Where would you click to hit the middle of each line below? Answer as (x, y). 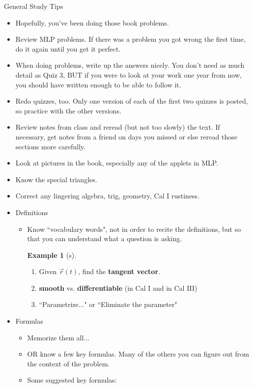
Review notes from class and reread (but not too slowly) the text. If (118, 127)
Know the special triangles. (56, 179)
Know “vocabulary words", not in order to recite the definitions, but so (134, 229)
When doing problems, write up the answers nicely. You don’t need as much (130, 65)
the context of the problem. (69, 363)
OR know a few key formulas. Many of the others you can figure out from (138, 354)
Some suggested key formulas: (72, 380)
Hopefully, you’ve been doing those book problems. (92, 22)
